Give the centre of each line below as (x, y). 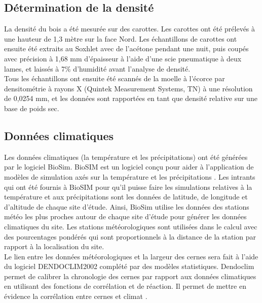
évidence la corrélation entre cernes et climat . (76, 296)
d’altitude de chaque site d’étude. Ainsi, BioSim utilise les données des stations (127, 206)
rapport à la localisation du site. (54, 246)
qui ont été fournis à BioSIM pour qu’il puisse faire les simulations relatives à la (128, 187)
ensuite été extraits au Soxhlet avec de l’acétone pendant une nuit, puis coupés (126, 48)
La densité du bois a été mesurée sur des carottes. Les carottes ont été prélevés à (130, 29)
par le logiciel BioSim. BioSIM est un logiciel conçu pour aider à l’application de (129, 167)
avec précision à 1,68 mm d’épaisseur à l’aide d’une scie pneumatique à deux (123, 58)
